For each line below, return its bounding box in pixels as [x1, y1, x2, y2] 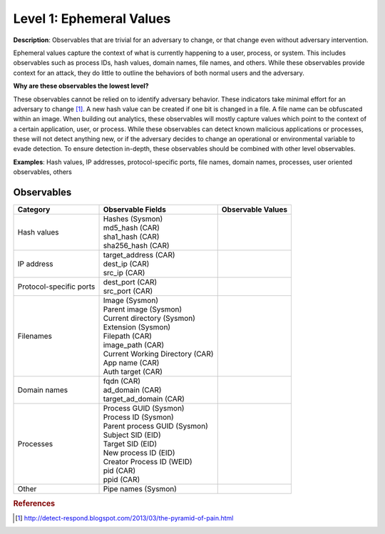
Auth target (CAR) [103, 367, 163, 377]
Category [17, 205, 51, 215]
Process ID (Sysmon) [103, 412, 174, 422]
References [13, 498, 56, 508]
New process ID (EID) [103, 448, 175, 458]
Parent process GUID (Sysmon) [103, 421, 208, 431]
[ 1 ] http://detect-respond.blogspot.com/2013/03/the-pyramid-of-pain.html [15, 513, 234, 522]
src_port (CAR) [103, 286, 153, 296]
